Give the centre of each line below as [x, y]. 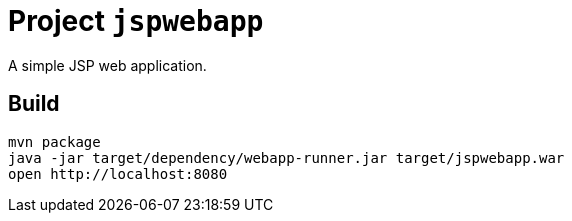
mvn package [54, 141]
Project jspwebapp [136, 21]
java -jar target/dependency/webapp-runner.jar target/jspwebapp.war [286, 157]
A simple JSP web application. [107, 65]
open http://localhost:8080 [118, 173]
